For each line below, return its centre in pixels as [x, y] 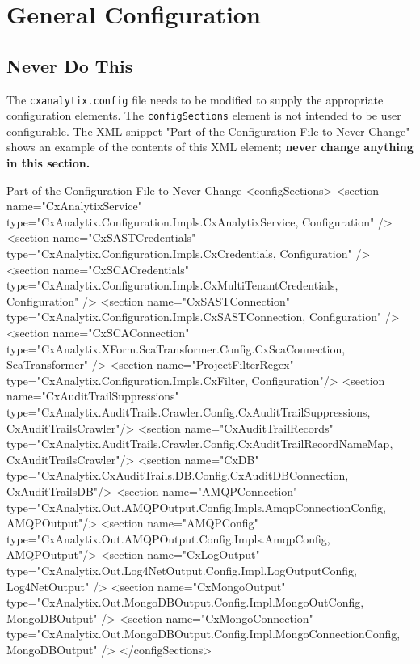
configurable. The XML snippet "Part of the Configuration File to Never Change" [208, 131]
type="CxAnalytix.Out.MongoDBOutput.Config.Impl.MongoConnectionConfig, [204, 634]
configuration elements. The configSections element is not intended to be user [204, 115]
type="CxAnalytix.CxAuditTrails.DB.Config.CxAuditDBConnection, [178, 475]
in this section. [48, 163]
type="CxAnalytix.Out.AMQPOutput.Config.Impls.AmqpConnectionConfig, [196, 507]
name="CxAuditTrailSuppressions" [93, 396]
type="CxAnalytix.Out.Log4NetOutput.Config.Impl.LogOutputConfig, [182, 570]
